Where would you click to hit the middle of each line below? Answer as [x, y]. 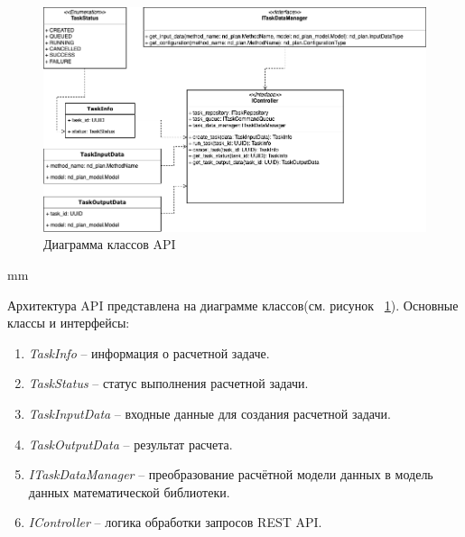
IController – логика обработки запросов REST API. [175, 522]
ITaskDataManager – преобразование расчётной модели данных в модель [231, 474]
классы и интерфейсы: [69, 323]
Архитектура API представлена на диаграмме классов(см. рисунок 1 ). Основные [233, 305]
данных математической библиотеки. [129, 491]
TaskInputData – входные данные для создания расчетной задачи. [209, 413]
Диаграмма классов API [110, 244]
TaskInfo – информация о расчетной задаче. [149, 352]
